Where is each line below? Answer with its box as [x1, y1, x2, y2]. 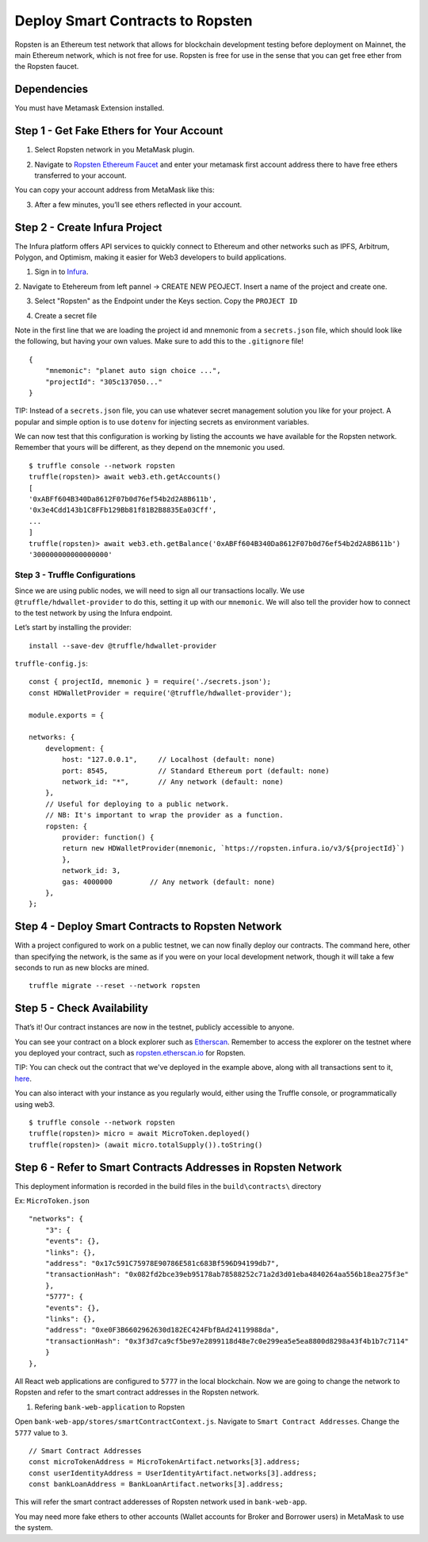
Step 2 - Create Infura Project [14, 221, 162, 234]
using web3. [14, 1099, 55, 1109]
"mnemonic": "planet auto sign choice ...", [44, 366, 221, 375]
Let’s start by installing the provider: [14, 623, 132, 633]
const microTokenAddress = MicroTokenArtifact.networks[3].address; [29, 1457, 300, 1467]
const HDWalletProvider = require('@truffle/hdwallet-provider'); [29, 688, 292, 698]
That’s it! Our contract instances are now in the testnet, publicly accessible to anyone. [14, 1022, 295, 1032]
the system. [14, 1523, 53, 1532]
